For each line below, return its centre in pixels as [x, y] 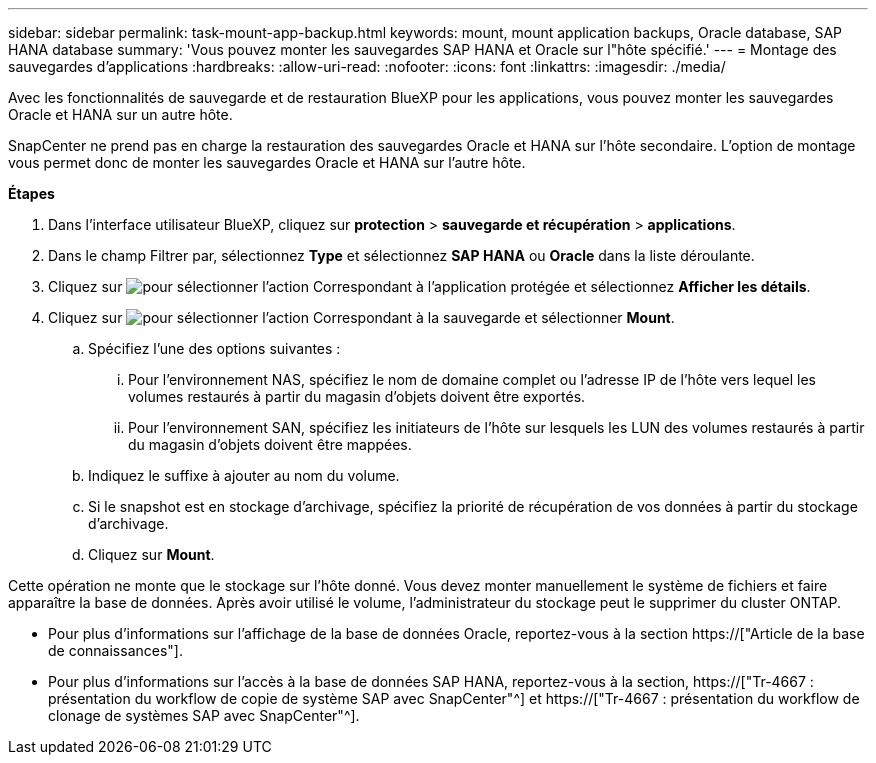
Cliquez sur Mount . [151, 554]
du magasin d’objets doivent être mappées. [270, 444]
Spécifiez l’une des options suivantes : [214, 348]
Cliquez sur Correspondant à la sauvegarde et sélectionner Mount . [361, 317]
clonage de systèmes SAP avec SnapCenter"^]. [204, 715]
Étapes [31, 193]
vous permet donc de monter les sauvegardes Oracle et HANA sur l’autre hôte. [267, 162]
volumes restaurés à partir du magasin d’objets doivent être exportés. [357, 396]
